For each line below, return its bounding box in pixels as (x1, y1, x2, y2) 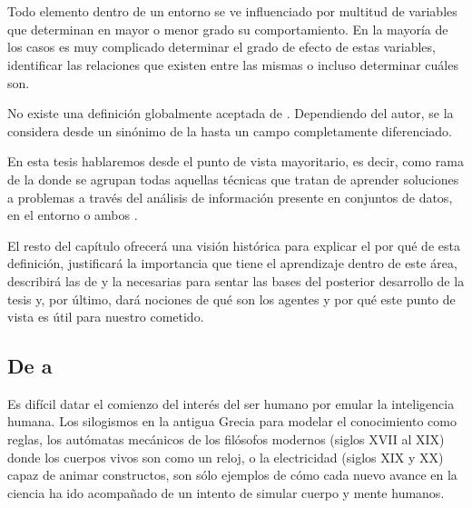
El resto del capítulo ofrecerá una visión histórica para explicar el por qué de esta (7, 235, 460, 254)
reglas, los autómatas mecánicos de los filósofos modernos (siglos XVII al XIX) (7, 430, 445, 449)
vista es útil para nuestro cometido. (7, 307, 204, 326)
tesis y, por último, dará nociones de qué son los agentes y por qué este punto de (7, 289, 456, 308)
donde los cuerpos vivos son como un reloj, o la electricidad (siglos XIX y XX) (7, 447, 444, 466)
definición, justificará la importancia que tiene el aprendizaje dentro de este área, (7, 254, 457, 273)
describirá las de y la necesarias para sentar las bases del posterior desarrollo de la (7, 271, 465, 290)
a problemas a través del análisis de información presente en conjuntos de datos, (7, 187, 453, 206)
